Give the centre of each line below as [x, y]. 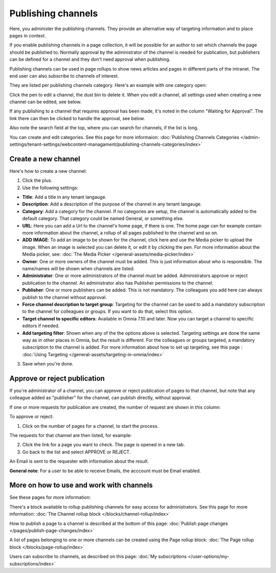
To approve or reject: [31, 417]
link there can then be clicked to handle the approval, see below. [77, 118]
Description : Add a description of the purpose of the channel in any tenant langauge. [112, 204]
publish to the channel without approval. [64, 297]
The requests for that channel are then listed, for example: [71, 435]
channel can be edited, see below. [45, 102]
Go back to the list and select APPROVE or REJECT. [76, 452]
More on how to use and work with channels [81, 485]
